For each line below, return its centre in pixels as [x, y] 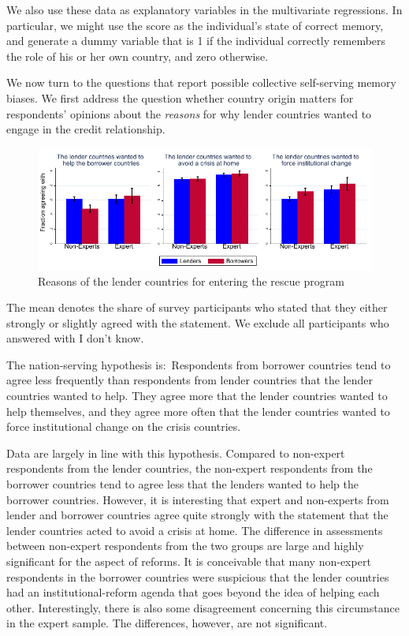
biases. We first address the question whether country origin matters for [180, 97]
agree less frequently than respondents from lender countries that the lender [190, 380]
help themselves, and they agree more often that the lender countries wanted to [198, 411]
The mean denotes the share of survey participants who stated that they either [197, 307]
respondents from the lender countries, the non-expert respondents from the [190, 468]
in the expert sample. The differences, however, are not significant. [167, 623]
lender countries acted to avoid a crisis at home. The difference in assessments [195, 530]
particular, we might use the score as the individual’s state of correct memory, [195, 25]
